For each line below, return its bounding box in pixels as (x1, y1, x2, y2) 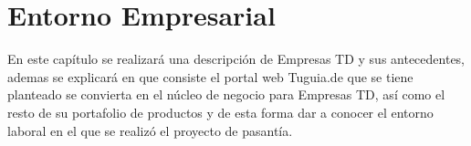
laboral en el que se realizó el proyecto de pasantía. (7, 120, 293, 140)
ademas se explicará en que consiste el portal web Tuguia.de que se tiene (7, 67, 413, 86)
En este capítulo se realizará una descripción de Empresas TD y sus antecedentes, (7, 49, 466, 68)
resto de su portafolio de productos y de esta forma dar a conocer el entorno (7, 102, 434, 121)
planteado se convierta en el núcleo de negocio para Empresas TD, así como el (7, 85, 445, 104)
